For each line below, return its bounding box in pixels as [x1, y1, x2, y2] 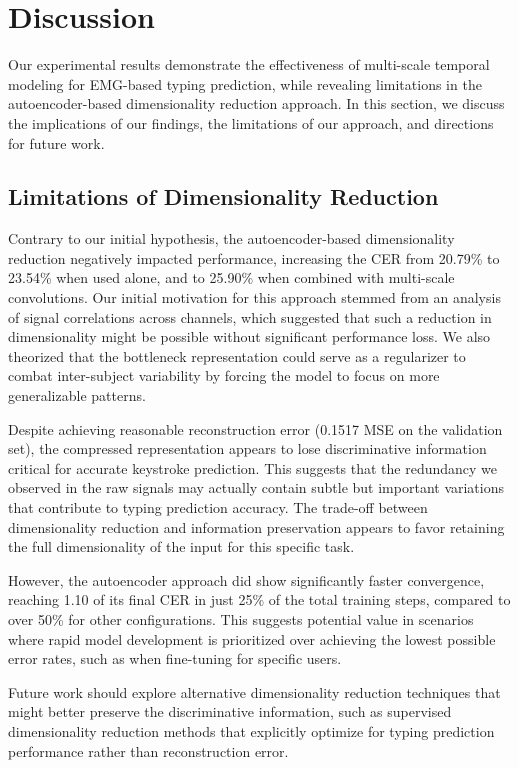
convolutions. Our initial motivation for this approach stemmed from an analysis [8, 287, 501, 308]
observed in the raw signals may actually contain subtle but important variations [8, 477, 505, 498]
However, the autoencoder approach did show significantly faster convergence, [8, 569, 485, 590]
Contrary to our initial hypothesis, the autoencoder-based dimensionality [8, 228, 455, 249]
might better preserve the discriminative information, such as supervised [8, 701, 452, 722]
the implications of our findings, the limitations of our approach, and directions [8, 112, 494, 133]
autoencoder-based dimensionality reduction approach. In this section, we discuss [8, 93, 505, 114]
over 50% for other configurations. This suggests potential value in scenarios [8, 608, 474, 629]
